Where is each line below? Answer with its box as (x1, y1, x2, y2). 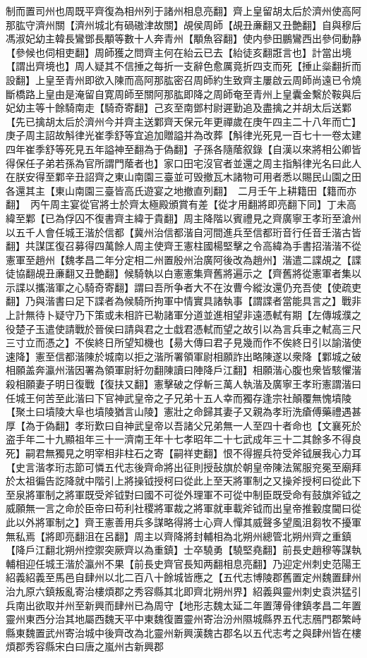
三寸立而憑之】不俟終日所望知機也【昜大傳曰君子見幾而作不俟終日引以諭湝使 (6, 335, 361, 350)
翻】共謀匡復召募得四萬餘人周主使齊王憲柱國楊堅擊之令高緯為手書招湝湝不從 (6, 238, 361, 253)
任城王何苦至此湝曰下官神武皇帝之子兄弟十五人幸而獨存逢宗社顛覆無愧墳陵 (6, 390, 351, 405)
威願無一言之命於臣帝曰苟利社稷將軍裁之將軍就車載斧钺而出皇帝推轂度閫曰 (6, 501, 351, 516)
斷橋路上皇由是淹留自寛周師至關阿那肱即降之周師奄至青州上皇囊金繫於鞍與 (6, 86, 351, 101)
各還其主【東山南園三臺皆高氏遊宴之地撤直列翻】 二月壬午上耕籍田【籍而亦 (6, 183, 356, 197)
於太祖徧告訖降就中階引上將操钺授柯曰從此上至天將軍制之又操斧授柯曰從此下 (6, 473, 361, 488)
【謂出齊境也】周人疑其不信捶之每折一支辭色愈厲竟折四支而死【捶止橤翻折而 (6, 59, 361, 73)
